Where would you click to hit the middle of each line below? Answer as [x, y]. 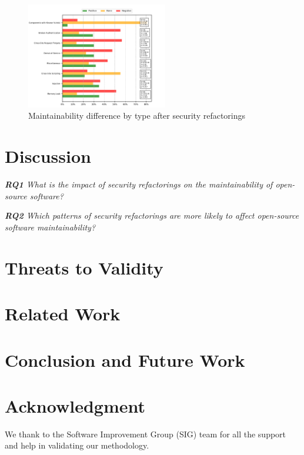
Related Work [63, 314]
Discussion [48, 156]
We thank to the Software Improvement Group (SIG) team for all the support [146, 434]
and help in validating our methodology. [77, 445]
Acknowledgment [75, 405]
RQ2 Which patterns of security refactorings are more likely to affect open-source [152, 215]
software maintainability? [50, 227]
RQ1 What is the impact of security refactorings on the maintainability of [139, 184]
